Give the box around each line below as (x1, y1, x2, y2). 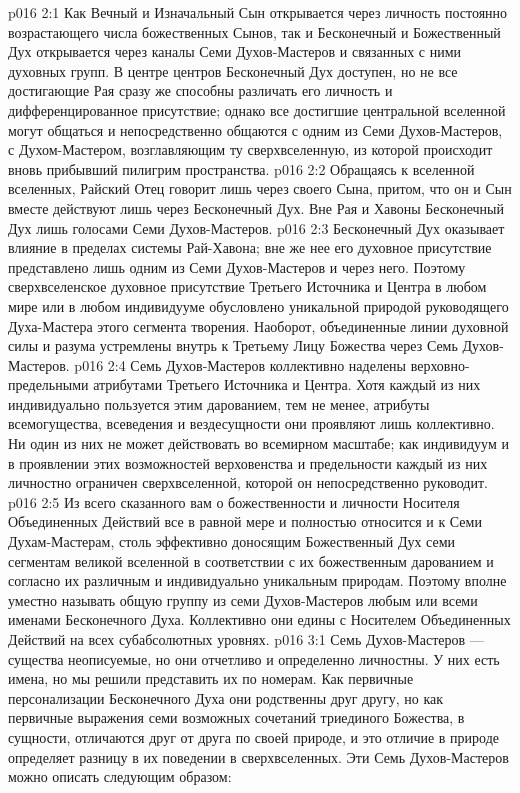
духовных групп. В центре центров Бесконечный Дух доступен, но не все (8, 60, 458, 81)
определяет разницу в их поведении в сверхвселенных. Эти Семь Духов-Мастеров (8, 746, 509, 767)
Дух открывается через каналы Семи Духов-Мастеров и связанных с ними (8, 41, 462, 62)
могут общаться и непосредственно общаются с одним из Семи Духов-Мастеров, (8, 119, 503, 140)
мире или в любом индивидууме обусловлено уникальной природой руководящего (8, 295, 509, 316)
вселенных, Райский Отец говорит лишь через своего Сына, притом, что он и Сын (8, 178, 512, 199)
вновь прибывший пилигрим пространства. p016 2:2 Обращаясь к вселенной (8, 158, 475, 179)
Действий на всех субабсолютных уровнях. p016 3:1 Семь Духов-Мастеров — (8, 629, 484, 649)
